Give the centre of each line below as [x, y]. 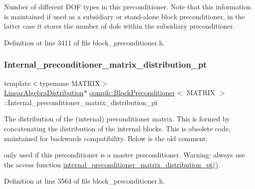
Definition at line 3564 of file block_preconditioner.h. [85, 181]
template [17, 83]
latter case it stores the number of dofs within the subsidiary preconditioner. [120, 26]
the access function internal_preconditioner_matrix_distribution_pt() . [112, 164]
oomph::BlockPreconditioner [132, 93]
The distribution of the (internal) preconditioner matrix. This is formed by [117, 119]
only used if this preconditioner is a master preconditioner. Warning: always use [125, 155]
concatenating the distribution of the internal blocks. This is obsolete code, [117, 128]
